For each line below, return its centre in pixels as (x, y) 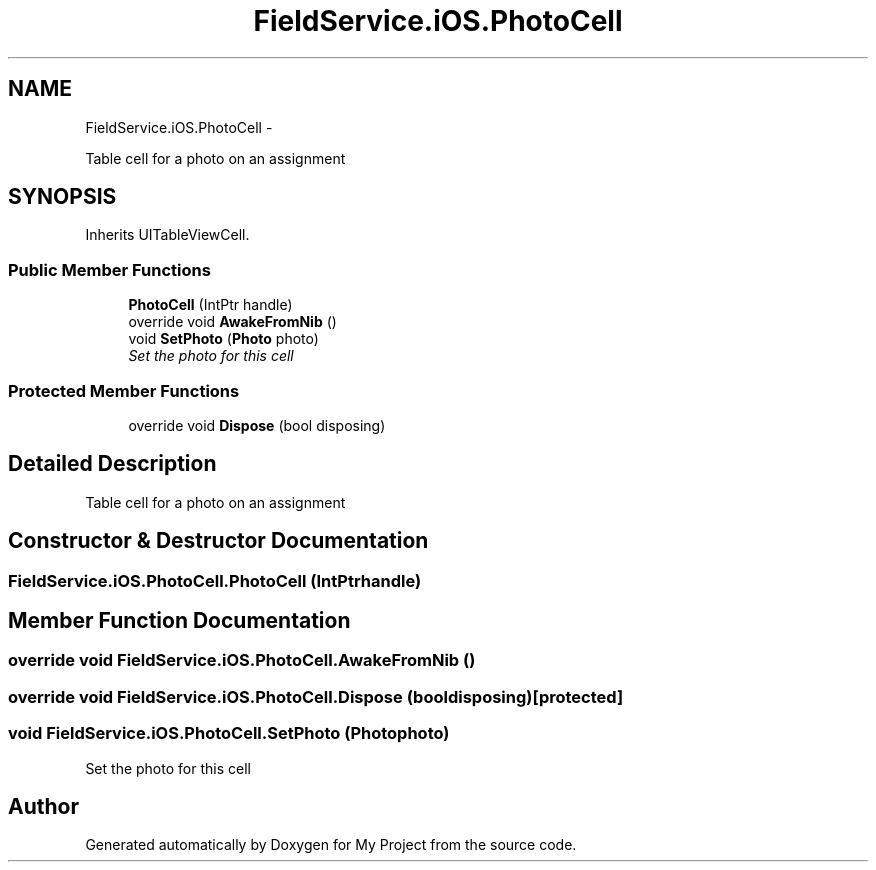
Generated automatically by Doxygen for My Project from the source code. (331, 845)
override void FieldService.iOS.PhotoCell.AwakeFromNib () (242, 660)
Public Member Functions (109, 269)
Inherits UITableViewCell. (167, 235)
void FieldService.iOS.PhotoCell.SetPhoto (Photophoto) (229, 733)
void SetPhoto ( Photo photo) (223, 339)
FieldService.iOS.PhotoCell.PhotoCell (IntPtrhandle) (215, 580)
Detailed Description (112, 464)
